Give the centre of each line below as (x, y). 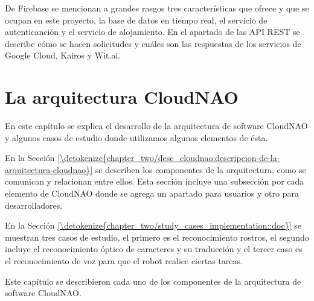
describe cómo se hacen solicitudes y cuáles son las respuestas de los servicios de (153, 43)
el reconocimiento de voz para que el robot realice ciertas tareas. (124, 261)
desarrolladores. (34, 205)
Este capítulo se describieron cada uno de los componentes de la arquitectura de (153, 281)
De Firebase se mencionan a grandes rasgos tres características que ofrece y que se (157, 8)
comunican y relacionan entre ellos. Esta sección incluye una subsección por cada (155, 181)
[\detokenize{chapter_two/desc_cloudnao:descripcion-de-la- (169, 158)
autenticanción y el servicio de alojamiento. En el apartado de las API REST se (152, 32)
